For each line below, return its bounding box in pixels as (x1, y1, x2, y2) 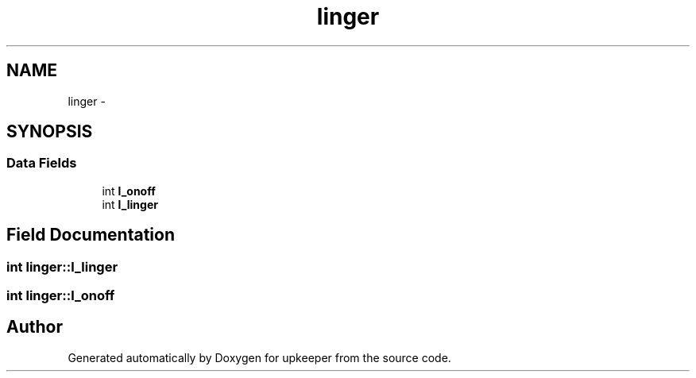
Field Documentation (6, 225, 175, 245)
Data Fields (6, 155, 77, 172)
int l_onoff (102, 183, 156, 198)
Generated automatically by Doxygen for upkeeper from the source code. (68, 350, 451, 364)
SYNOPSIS (6, 121, 93, 142)
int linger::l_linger (6, 258, 118, 275)
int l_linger (102, 197, 158, 211)
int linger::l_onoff (6, 287, 115, 304)
